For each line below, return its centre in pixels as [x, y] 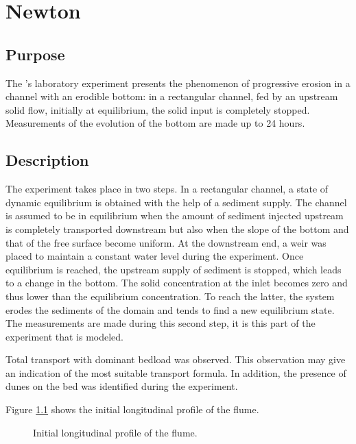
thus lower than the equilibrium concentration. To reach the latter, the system [170, 296]
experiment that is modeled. [65, 336]
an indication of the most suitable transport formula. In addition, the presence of [176, 372]
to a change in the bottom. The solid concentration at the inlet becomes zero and [177, 283]
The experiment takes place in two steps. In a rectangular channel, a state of [167, 189]
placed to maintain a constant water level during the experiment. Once [155, 256]
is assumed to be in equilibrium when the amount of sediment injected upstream [175, 215]
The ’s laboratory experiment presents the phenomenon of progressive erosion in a [178, 83]
